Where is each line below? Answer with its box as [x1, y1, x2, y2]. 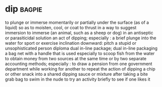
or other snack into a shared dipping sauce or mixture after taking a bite [5, 71, 148, 77]
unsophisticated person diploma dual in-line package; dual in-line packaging [5, 45, 158, 51]
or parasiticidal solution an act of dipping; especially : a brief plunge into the [5, 35, 156, 41]
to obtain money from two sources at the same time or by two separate [5, 55, 147, 61]
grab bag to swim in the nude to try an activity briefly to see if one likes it [5, 76, 151, 82]
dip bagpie [5, 3, 43, 15]
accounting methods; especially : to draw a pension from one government [5, 61, 152, 67]
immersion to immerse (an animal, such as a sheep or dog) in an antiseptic [5, 30, 153, 35]
